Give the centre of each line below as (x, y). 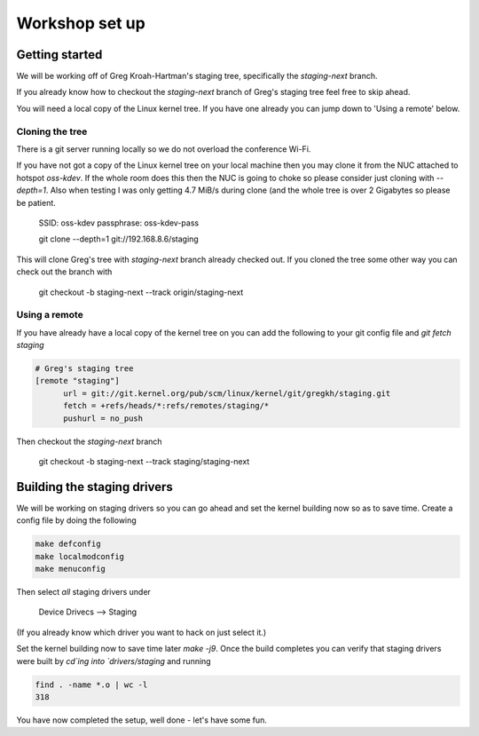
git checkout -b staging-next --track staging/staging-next (144, 461)
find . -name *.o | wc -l (91, 685)
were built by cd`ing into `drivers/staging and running (114, 661)
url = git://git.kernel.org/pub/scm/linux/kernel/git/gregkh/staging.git (227, 393)
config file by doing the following (76, 520)
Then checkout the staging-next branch (90, 441)
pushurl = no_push (103, 418)
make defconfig (68, 544)
